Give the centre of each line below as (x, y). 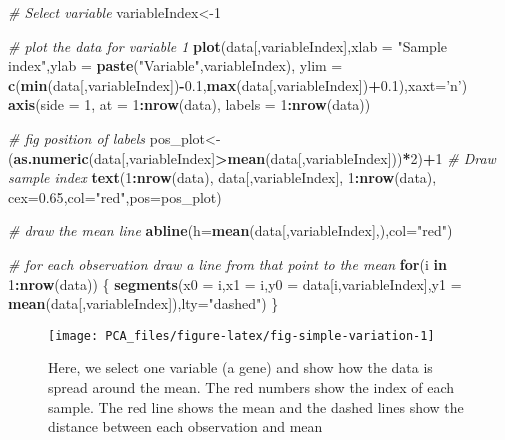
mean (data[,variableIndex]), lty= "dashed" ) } (143, 303)
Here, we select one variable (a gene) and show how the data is (240, 367)
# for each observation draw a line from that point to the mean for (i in (227, 263)
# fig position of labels (77, 137)
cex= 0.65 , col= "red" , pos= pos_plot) (115, 196)
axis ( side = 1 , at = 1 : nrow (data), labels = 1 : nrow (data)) (189, 104)
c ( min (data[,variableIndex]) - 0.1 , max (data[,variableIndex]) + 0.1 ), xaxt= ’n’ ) (238, 84)
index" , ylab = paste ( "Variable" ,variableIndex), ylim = (175, 65)
